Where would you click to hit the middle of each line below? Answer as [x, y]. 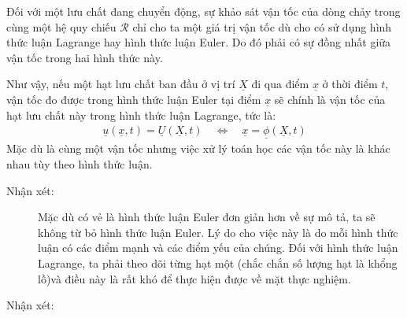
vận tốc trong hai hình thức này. [85, 57]
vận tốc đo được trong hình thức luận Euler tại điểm [134, 99]
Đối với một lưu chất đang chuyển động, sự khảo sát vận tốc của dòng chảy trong [203, 11]
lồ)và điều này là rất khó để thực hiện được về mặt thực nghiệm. [194, 278]
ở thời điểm [350, 84]
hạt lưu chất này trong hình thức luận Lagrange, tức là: [141, 115]
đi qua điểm [280, 84]
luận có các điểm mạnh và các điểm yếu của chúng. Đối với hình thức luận [218, 248]
